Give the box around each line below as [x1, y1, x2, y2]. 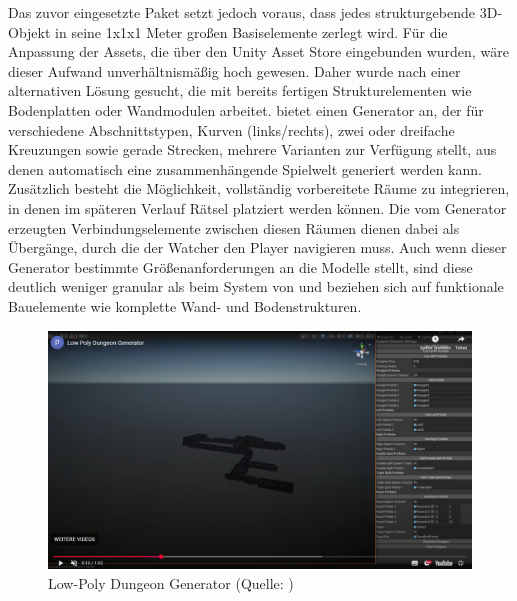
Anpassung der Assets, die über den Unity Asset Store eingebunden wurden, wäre [8, 41, 509, 62]
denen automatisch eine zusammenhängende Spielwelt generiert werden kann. [8, 158, 482, 179]
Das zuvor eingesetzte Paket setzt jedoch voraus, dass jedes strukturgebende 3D [8, 2, 498, 22]
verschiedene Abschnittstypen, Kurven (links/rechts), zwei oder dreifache [8, 119, 455, 140]
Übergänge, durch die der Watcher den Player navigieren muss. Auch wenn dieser [8, 237, 507, 258]
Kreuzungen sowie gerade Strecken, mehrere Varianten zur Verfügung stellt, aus [8, 139, 497, 160]
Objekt [8, 21, 51, 42]
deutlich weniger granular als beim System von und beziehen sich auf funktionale [8, 276, 504, 297]
